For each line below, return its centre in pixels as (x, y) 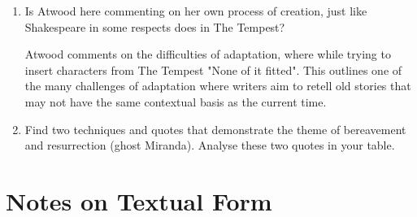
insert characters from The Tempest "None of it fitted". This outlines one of (213, 69)
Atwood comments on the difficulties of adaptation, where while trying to (208, 54)
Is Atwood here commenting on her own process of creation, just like (196, 11)
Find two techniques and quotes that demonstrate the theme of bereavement (215, 129)
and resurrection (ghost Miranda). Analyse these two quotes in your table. (210, 145)
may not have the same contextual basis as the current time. (176, 101)
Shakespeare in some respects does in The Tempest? (155, 26)
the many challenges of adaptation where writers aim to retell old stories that (218, 86)
